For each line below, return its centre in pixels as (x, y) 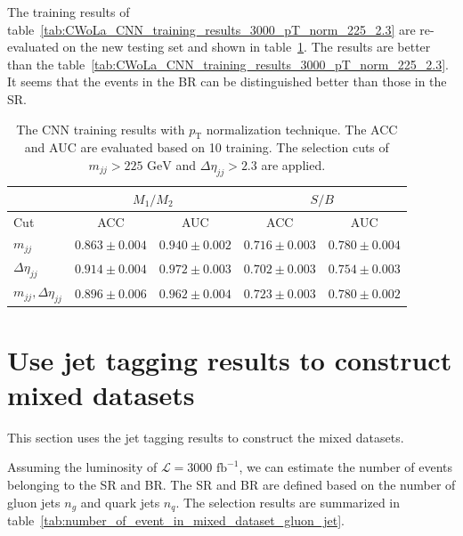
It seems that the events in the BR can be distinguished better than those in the (227, 81)
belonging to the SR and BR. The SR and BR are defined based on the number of (231, 484)
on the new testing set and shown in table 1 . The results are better (247, 47)
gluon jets (34, 502)
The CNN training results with (101, 129)
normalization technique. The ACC (302, 129)
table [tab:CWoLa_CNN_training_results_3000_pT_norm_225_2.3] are (211, 29)
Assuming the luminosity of (82, 467)
